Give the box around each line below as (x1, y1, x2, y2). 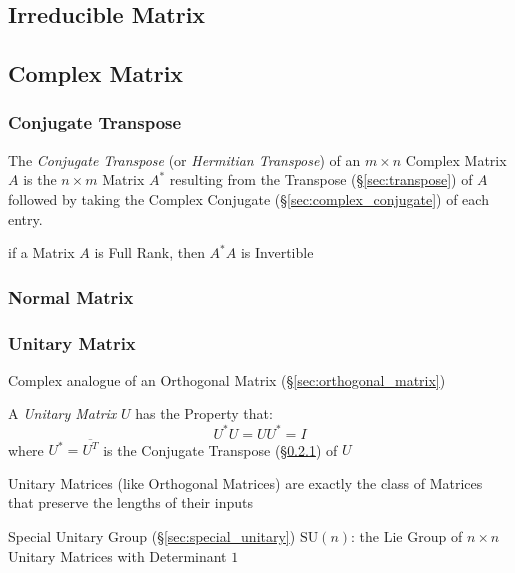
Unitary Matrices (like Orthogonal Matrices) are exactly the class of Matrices (8, 472, 483, 493)
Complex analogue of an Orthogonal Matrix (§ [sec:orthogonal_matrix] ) (8, 369, 446, 390)
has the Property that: (135, 403, 273, 424)
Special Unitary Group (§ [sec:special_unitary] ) (8, 526, 296, 546)
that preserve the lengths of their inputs (8, 492, 253, 513)
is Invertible (240, 242, 314, 263)
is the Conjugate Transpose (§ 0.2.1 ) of (103, 439, 338, 460)
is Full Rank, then (94, 242, 205, 263)
